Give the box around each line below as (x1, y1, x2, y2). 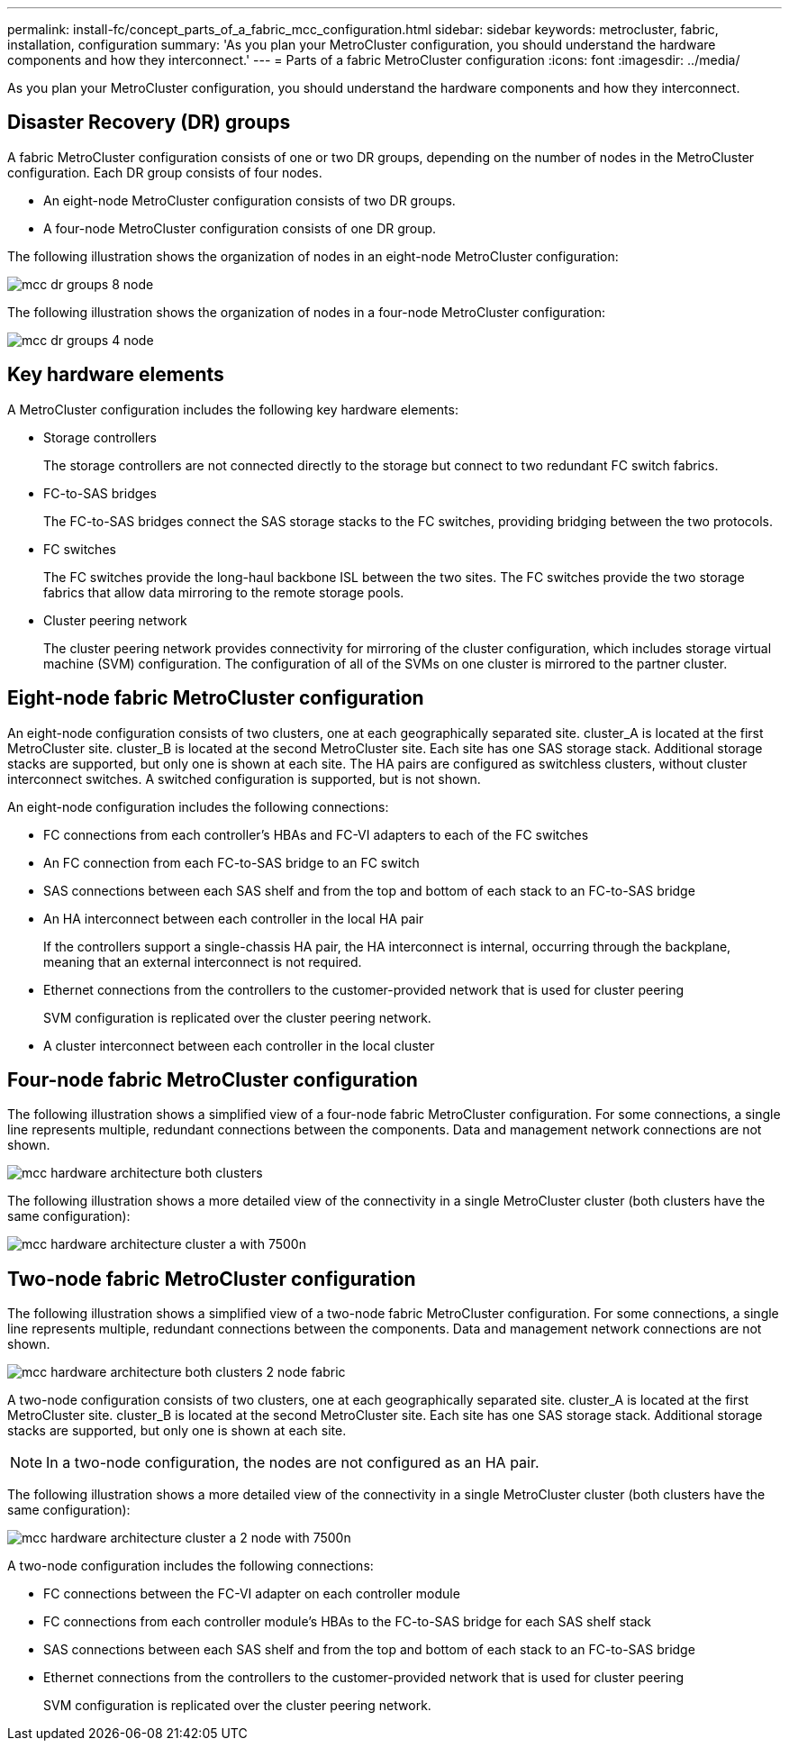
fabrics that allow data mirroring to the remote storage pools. (43, 584, 404, 600)
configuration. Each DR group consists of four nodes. (7, 164, 322, 180)
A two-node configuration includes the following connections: (7, 1558, 374, 1574)
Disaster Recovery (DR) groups (7, 111, 291, 134)
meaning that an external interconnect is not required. (43, 953, 362, 970)
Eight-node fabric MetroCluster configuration (7, 687, 424, 710)
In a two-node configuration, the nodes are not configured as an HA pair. (46, 1453, 540, 1472)
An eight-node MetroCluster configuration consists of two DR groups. (43, 192, 456, 208)
